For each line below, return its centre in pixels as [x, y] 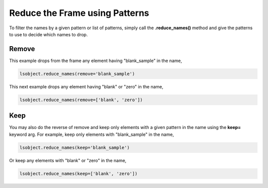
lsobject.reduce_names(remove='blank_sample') [77, 74]
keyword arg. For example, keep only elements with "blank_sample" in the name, [92, 134]
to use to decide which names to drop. [48, 34]
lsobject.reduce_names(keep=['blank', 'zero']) [78, 173]
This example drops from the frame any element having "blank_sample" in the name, [96, 61]
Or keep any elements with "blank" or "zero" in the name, [68, 160]
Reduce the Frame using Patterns [79, 13]
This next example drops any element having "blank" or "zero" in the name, [86, 86]
